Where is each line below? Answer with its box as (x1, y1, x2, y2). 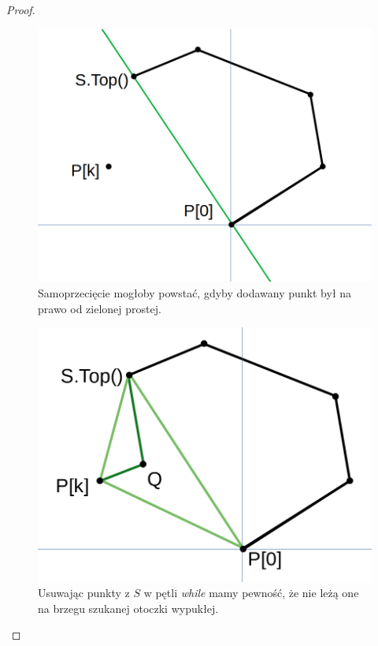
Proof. (6, 2, 35, 17)
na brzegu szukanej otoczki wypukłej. (38, 599, 219, 616)
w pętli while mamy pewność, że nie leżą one (143, 584, 359, 601)
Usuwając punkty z (38, 584, 130, 601)
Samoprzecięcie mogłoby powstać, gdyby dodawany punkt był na (38, 285, 352, 301)
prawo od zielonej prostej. (38, 300, 161, 316)
